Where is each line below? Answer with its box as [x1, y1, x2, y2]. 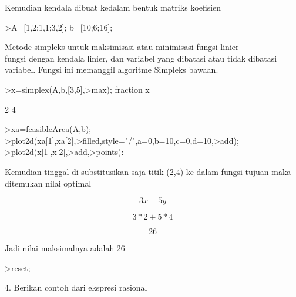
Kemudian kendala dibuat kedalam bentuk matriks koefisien [5, 1, 221, 13]
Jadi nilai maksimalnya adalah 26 [5, 242, 125, 254]
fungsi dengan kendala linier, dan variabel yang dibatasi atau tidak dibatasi [5, 52, 277, 64]
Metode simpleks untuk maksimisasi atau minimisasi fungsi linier [5, 41, 239, 53]
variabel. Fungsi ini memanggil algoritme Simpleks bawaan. [5, 63, 218, 76]
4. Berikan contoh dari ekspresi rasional [5, 281, 147, 293]
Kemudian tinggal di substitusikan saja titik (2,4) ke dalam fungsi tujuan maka [5, 165, 291, 177]
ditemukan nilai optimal [5, 177, 92, 189]
